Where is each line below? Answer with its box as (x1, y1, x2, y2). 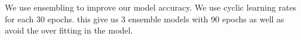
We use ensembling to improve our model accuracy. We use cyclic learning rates (5, 1, 297, 13)
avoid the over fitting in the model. (5, 24, 133, 36)
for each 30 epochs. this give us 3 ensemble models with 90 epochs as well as (5, 12, 284, 25)
